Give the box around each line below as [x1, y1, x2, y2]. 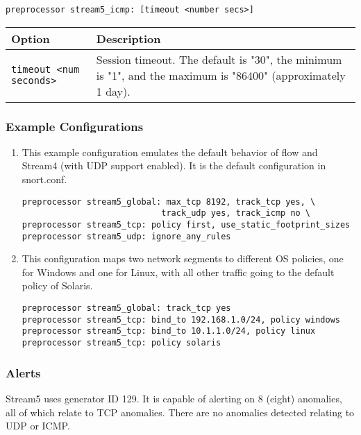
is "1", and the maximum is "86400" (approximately [96, 67, 346, 83]
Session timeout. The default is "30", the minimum [96, 51, 342, 67]
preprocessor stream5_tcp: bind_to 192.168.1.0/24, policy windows [22, 314, 340, 325]
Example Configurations [6, 117, 144, 135]
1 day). [96, 83, 131, 99]
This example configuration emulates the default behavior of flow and [22, 144, 318, 159]
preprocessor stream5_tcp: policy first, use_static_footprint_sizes [22, 219, 351, 230]
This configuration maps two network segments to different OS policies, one [22, 251, 344, 266]
